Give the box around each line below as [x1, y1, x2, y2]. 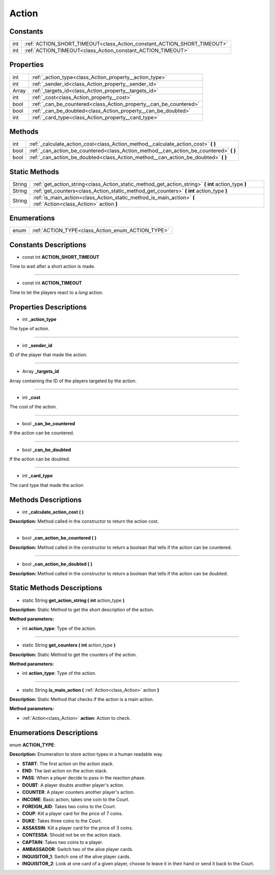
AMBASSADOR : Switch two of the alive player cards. [22, 846, 133, 853]
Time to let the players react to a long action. [9, 289, 103, 296]
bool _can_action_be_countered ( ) [22, 535, 97, 541]
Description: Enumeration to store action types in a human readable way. [9, 751, 163, 758]
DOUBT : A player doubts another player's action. [22, 782, 125, 788]
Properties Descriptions [9, 303, 87, 311]
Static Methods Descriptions [9, 584, 102, 592]
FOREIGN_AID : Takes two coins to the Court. [22, 803, 117, 809]
